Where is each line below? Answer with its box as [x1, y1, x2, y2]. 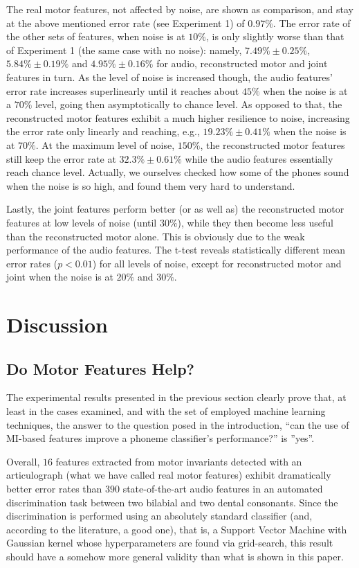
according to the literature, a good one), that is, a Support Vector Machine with [6, 522, 347, 536]
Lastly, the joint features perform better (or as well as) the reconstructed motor [6, 202, 344, 216]
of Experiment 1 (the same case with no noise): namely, [6, 42, 242, 57]
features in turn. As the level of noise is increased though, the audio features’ [6, 69, 333, 84]
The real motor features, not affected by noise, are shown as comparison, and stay [6, 2, 353, 16]
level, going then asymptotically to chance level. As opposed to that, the [35, 97, 342, 112]
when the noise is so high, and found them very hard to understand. [6, 178, 295, 193]
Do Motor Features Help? [6, 357, 194, 379]
